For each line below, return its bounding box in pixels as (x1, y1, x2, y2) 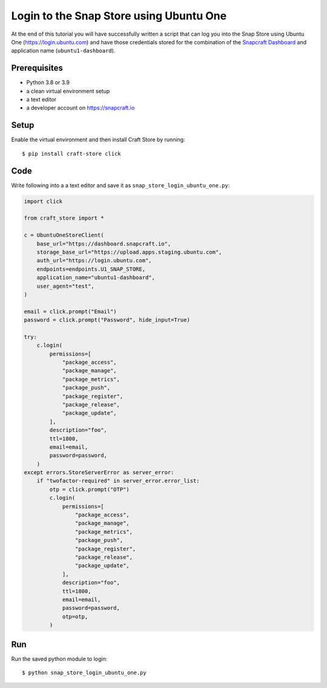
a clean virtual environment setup (26, 87, 110, 94)
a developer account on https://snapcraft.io (26, 104, 135, 111)
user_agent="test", (36, 282, 95, 289)
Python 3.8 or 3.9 (26, 79, 70, 86)
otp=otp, (62, 613, 88, 620)
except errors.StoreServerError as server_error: (24, 469, 174, 476)
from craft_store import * (24, 215, 104, 222)
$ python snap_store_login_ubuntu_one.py (22, 669, 147, 676)
